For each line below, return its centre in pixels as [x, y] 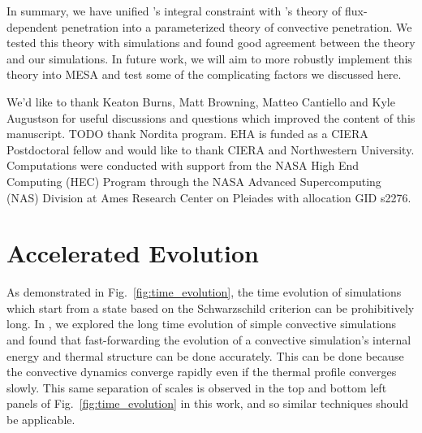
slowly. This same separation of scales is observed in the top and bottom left [197, 387]
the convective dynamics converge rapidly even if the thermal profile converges [202, 372]
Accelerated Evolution [133, 253]
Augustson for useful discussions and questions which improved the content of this [211, 117]
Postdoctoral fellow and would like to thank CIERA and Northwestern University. [211, 149]
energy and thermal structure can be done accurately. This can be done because [205, 355]
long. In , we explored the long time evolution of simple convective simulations [202, 324]
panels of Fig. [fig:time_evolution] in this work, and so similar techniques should [208, 403]
